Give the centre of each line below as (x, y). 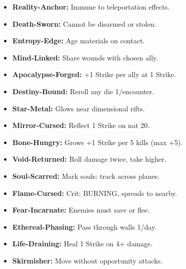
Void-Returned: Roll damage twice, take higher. (89, 159)
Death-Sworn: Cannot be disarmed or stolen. (84, 23)
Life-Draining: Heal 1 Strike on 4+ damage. (82, 244)
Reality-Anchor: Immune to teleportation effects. (91, 7)
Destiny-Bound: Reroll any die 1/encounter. (83, 91)
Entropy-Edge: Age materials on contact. (78, 41)
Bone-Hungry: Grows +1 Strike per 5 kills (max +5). (98, 142)
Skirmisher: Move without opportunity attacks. (87, 260)
